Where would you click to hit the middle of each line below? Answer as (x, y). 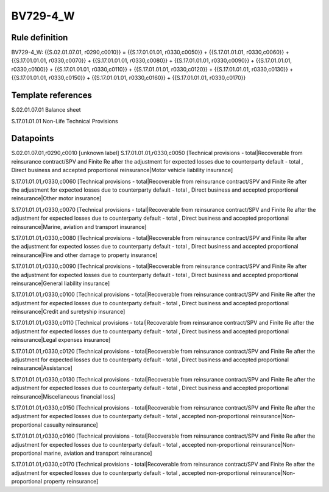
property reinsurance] (71, 482)
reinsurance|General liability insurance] (61, 283)
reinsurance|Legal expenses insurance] (61, 340)
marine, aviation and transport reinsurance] (98, 453)
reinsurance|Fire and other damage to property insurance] (84, 255)
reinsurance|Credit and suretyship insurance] (68, 312)
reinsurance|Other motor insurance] (56, 198)
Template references (52, 96)
